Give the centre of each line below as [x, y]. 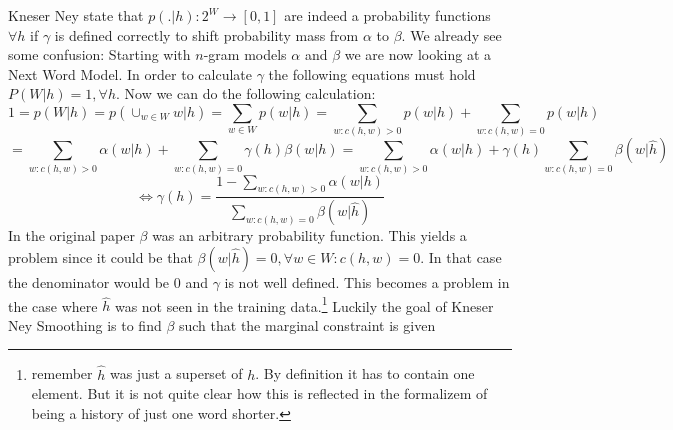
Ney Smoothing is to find [85, 324]
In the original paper [71, 235]
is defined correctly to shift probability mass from [206, 34]
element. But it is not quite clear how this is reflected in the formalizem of [259, 393]
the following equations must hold [372, 73]
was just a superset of [176, 373]
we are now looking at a [417, 54]
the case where [53, 305]
